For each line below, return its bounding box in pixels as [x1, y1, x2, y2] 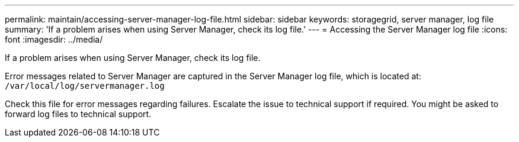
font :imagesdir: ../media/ [5, 34, 103, 44]
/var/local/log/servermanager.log [5, 81, 165, 91]
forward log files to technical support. [5, 109, 152, 119]
